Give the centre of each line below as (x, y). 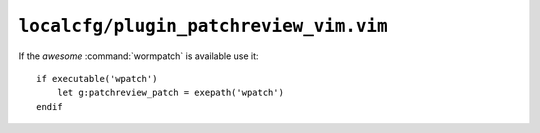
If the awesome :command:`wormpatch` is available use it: (138, 56)
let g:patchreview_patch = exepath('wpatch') (170, 93)
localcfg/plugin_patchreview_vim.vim (203, 26)
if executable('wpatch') (97, 78)
